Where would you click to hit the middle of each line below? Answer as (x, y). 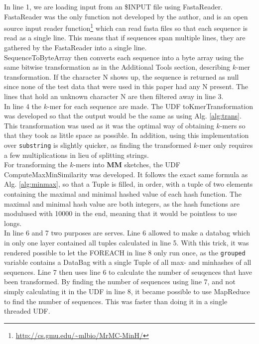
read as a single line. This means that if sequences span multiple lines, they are (125, 38)
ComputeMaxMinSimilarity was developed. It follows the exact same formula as (126, 174)
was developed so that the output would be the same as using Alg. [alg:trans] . (123, 116)
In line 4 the (23, 106)
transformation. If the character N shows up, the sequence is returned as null (122, 76)
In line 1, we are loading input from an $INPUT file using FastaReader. (113, 6)
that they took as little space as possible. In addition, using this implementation (127, 135)
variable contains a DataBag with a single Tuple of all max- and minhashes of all (128, 262)
